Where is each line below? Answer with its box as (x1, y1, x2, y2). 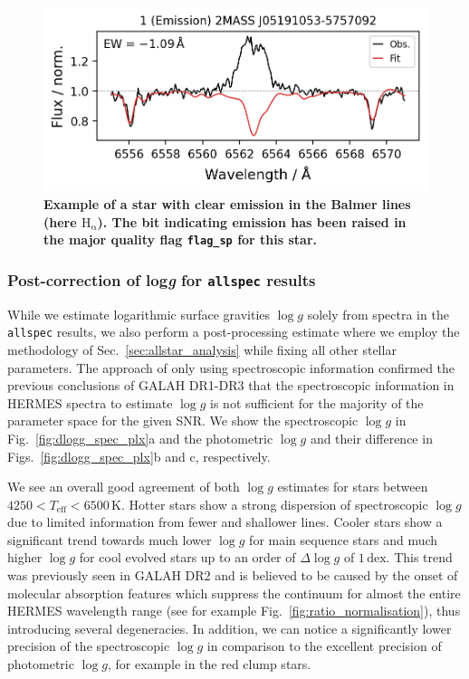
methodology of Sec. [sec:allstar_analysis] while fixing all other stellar (7, 339, 397, 359)
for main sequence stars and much (249, 530, 438, 549)
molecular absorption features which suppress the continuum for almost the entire (7, 583, 461, 602)
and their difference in (310, 428, 433, 447)
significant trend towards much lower (7, 530, 212, 549)
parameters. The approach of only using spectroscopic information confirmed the (7, 358, 455, 377)
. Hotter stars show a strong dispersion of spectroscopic (120, 494, 428, 513)
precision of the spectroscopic (7, 636, 170, 655)
